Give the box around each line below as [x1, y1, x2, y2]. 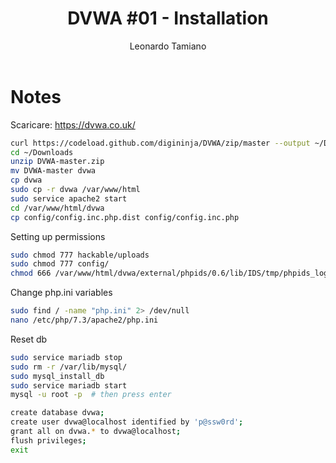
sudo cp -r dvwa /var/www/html [10, 185, 141, 195]
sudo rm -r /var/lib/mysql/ [10, 362, 128, 372]
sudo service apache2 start [10, 193, 128, 204]
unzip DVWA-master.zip [10, 157, 105, 167]
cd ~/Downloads [10, 147, 74, 157]
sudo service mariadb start [10, 380, 128, 391]
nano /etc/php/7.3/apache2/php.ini [10, 315, 159, 326]
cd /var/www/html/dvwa [10, 203, 105, 213]
